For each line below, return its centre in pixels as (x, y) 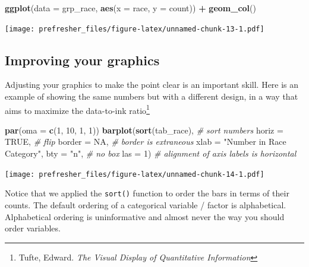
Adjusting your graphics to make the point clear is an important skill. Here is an (152, 85)
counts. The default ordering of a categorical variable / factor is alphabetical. (146, 204)
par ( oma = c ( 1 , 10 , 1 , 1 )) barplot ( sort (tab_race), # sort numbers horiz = (144, 130)
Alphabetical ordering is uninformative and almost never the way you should (145, 216)
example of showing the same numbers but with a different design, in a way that (152, 96)
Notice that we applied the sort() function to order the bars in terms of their (147, 193)
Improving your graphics (82, 60)
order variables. (33, 228)
